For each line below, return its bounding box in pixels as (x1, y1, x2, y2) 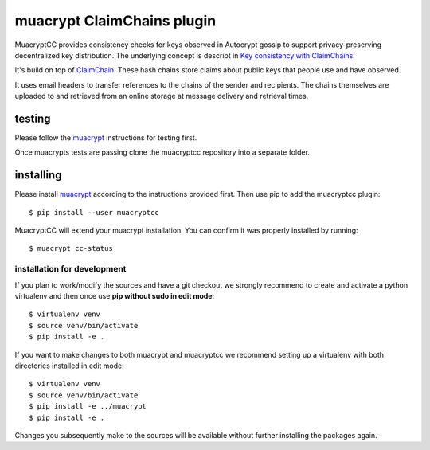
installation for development (14, 264, 127, 275)
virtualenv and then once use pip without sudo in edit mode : (14, 292, 215, 301)
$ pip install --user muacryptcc (29, 208, 159, 217)
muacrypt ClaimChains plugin (14, 12, 217, 29)
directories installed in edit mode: (14, 361, 124, 370)
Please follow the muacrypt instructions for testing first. (14, 133, 197, 143)
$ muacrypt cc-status (29, 244, 113, 253)
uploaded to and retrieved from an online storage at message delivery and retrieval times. (14, 92, 309, 101)
